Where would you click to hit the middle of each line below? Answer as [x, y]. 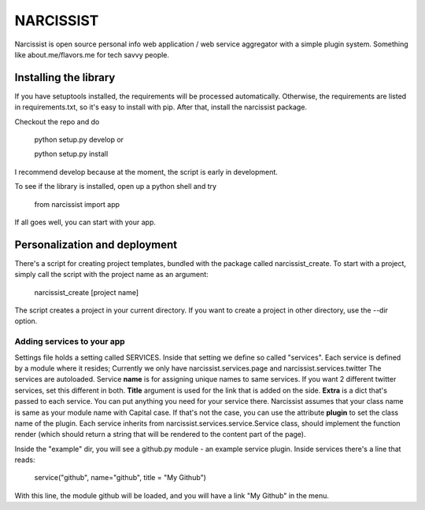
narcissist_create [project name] [87, 292]
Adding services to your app [70, 342]
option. [26, 321]
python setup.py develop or [79, 140]
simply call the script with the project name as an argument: [111, 275]
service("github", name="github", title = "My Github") [120, 478]
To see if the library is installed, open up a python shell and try [115, 187]
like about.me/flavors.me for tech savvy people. [92, 54]
